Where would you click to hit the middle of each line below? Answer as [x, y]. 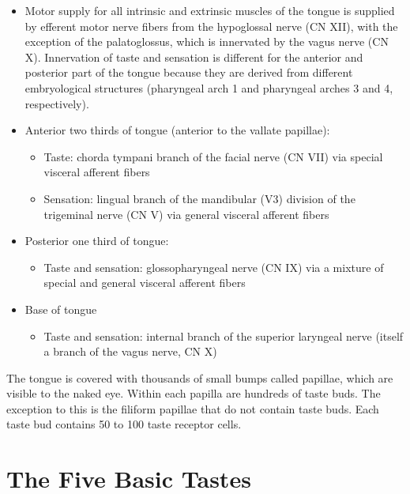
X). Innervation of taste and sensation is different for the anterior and [194, 57]
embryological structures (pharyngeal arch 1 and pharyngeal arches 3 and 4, [209, 87]
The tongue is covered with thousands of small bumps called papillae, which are [200, 377]
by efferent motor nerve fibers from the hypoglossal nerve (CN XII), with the [211, 26]
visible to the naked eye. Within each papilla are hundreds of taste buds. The [194, 393]
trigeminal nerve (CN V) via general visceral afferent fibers [186, 214]
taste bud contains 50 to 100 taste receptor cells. [124, 424]
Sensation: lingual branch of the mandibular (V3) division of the [199, 198]
